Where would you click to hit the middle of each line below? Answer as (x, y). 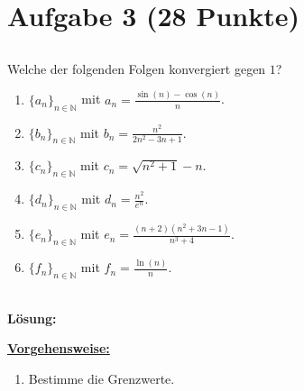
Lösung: (32, 318)
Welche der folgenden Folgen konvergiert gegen (137, 68)
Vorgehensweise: (59, 348)
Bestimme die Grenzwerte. (101, 378)
